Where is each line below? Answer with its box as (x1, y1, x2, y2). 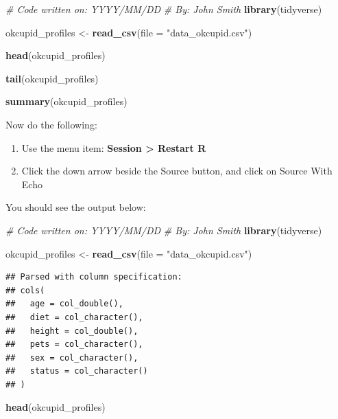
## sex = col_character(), (5, 352, 138, 363)
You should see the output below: (5, 200, 146, 214)
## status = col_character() (5, 366, 148, 376)
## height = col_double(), (5, 326, 138, 336)
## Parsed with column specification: (5, 272, 182, 282)
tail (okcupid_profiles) (5, 71, 99, 85)
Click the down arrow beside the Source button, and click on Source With (21, 163, 333, 178)
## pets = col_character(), (5, 339, 143, 350)
